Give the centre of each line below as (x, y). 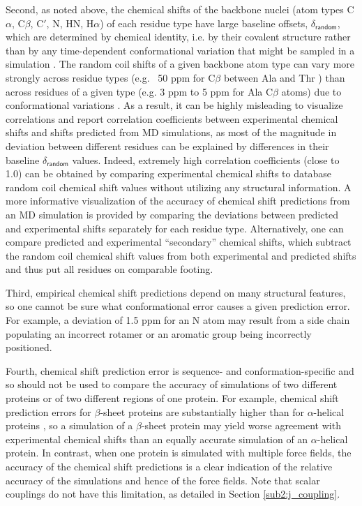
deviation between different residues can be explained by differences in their (167, 146)
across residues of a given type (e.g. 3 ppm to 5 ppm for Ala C (139, 91)
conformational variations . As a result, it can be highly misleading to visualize (174, 105)
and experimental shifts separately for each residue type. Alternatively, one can (175, 228)
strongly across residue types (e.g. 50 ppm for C (111, 77)
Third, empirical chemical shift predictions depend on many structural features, (176, 292)
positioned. (29, 347)
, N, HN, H (70, 23)
